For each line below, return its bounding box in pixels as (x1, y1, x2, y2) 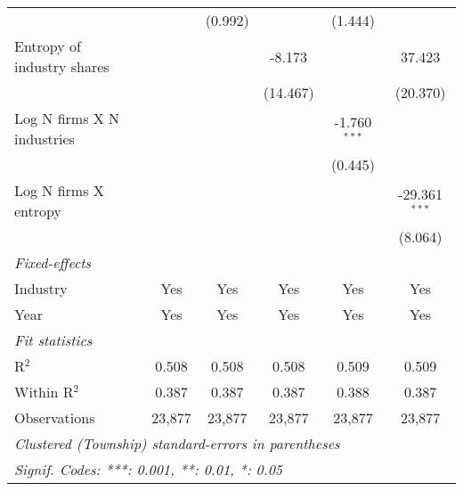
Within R (14, 381, 74, 402)
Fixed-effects (14, 252, 92, 273)
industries (14, 128, 75, 149)
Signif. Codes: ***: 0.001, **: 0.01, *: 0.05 (14, 459, 283, 479)
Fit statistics (14, 330, 93, 350)
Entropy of (14, 36, 81, 56)
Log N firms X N (14, 108, 120, 128)
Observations (14, 407, 95, 428)
